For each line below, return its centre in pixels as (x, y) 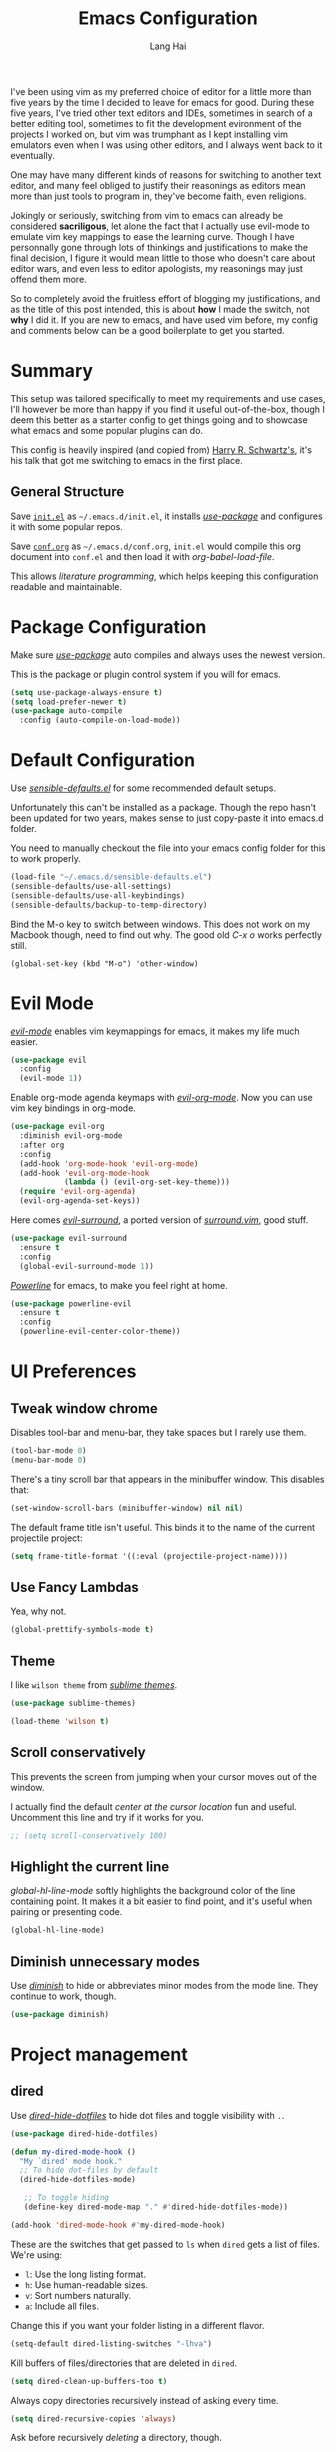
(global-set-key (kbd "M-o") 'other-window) (104, 963)
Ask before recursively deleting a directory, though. (116, 2438)
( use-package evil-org (57, 1127)
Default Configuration (103, 760)
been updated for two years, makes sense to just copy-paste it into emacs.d (167, 818)
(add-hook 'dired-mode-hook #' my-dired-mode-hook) (118, 2225)
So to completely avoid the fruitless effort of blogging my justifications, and (165, 298)
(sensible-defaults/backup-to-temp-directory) (109, 905)
